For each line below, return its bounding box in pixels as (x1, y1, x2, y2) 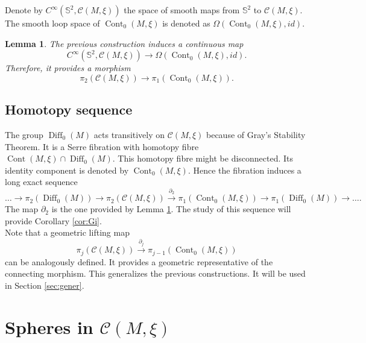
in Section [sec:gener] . (5, 279, 84, 292)
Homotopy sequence (5, 100, 133, 119)
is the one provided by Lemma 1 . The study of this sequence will (51, 203, 291, 215)
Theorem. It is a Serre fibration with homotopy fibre (5, 140, 199, 153)
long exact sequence (5, 175, 78, 188)
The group (5, 128, 43, 140)
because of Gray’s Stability (206, 128, 306, 140)
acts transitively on (93, 128, 165, 140)
